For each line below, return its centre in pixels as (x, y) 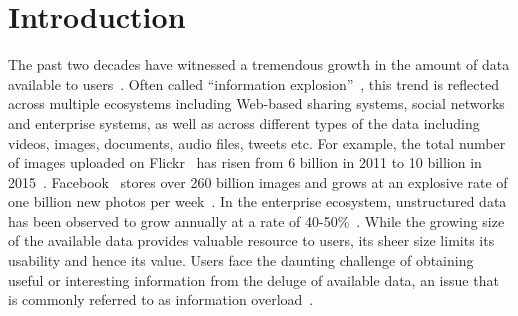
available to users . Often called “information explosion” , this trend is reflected (253, 83)
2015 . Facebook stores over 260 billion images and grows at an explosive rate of (258, 181)
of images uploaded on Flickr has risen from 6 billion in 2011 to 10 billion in (245, 162)
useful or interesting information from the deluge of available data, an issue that (253, 279)
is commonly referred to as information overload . (161, 299)
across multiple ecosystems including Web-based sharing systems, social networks (256, 103)
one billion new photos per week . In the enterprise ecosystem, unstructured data (257, 201)
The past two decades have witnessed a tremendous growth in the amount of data (259, 64)
